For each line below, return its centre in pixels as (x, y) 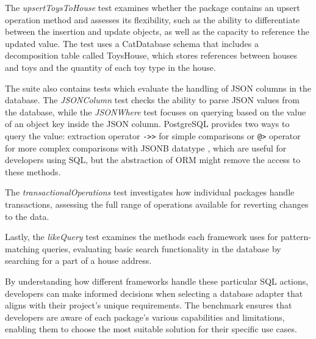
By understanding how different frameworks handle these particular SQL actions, (157, 281)
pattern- (296, 237)
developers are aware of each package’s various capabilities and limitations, (145, 317)
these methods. (33, 171)
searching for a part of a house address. (78, 261)
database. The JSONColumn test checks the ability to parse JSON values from (152, 100)
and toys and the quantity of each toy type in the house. (110, 67)
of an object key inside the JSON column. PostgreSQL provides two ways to (147, 124)
